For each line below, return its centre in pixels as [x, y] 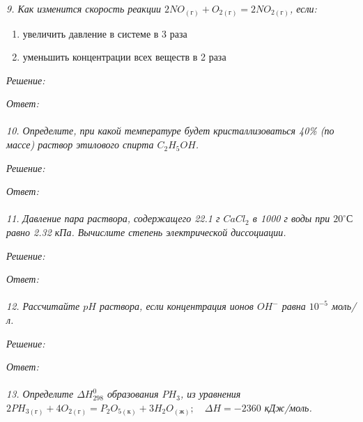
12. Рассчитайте [43, 306]
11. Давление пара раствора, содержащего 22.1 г [113, 218]
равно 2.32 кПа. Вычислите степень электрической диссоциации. [146, 232]
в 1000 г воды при [291, 218]
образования [133, 394]
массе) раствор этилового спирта [80, 144]
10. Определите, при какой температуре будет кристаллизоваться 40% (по [170, 131]
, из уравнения [210, 394]
